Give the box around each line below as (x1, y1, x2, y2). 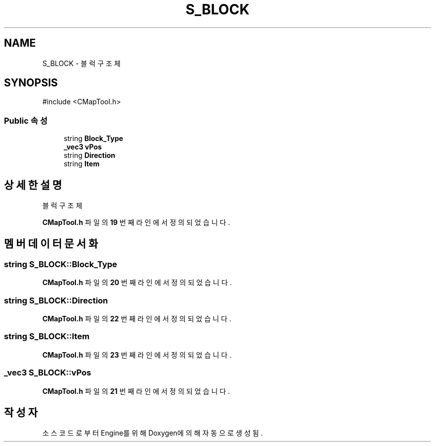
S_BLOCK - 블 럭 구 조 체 (42, 59, 121, 68)
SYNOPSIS (4, 76, 58, 89)
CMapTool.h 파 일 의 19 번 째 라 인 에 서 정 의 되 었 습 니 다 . (42, 218, 230, 227)
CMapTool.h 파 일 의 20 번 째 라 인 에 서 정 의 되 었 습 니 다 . (42, 278, 232, 287)
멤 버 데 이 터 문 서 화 (4, 237, 98, 250)
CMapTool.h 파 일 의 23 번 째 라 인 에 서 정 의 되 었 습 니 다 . (42, 350, 232, 359)
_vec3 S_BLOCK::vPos (4, 368, 91, 378)
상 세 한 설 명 (4, 178, 62, 191)
